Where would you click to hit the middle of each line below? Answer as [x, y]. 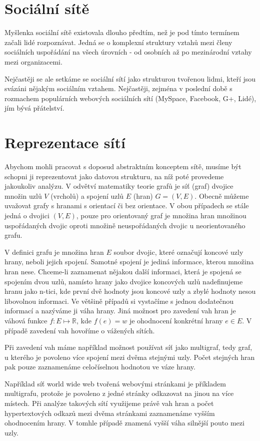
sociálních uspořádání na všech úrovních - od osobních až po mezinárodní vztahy [128, 52]
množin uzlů [23, 195]
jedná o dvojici [27, 215]
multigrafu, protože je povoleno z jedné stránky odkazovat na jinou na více [119, 393]
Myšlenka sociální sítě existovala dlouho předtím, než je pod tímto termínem [122, 32]
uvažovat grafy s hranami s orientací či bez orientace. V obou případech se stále [127, 205]
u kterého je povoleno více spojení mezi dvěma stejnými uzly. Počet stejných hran [130, 357]
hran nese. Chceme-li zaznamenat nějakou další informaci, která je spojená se [123, 271]
